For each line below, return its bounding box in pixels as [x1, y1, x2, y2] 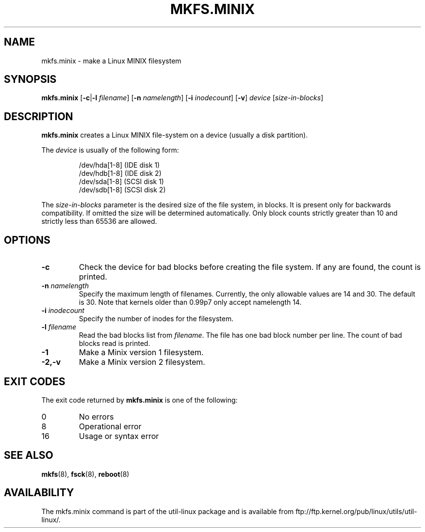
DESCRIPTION [4, 110, 73, 123]
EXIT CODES [4, 375, 65, 388]
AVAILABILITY [4, 486, 74, 499]
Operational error [79, 421, 142, 431]
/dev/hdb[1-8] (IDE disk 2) [79, 169, 162, 178]
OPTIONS [4, 234, 50, 246]
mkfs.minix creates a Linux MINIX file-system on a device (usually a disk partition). [41, 131, 308, 140]
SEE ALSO [4, 449, 53, 462]
